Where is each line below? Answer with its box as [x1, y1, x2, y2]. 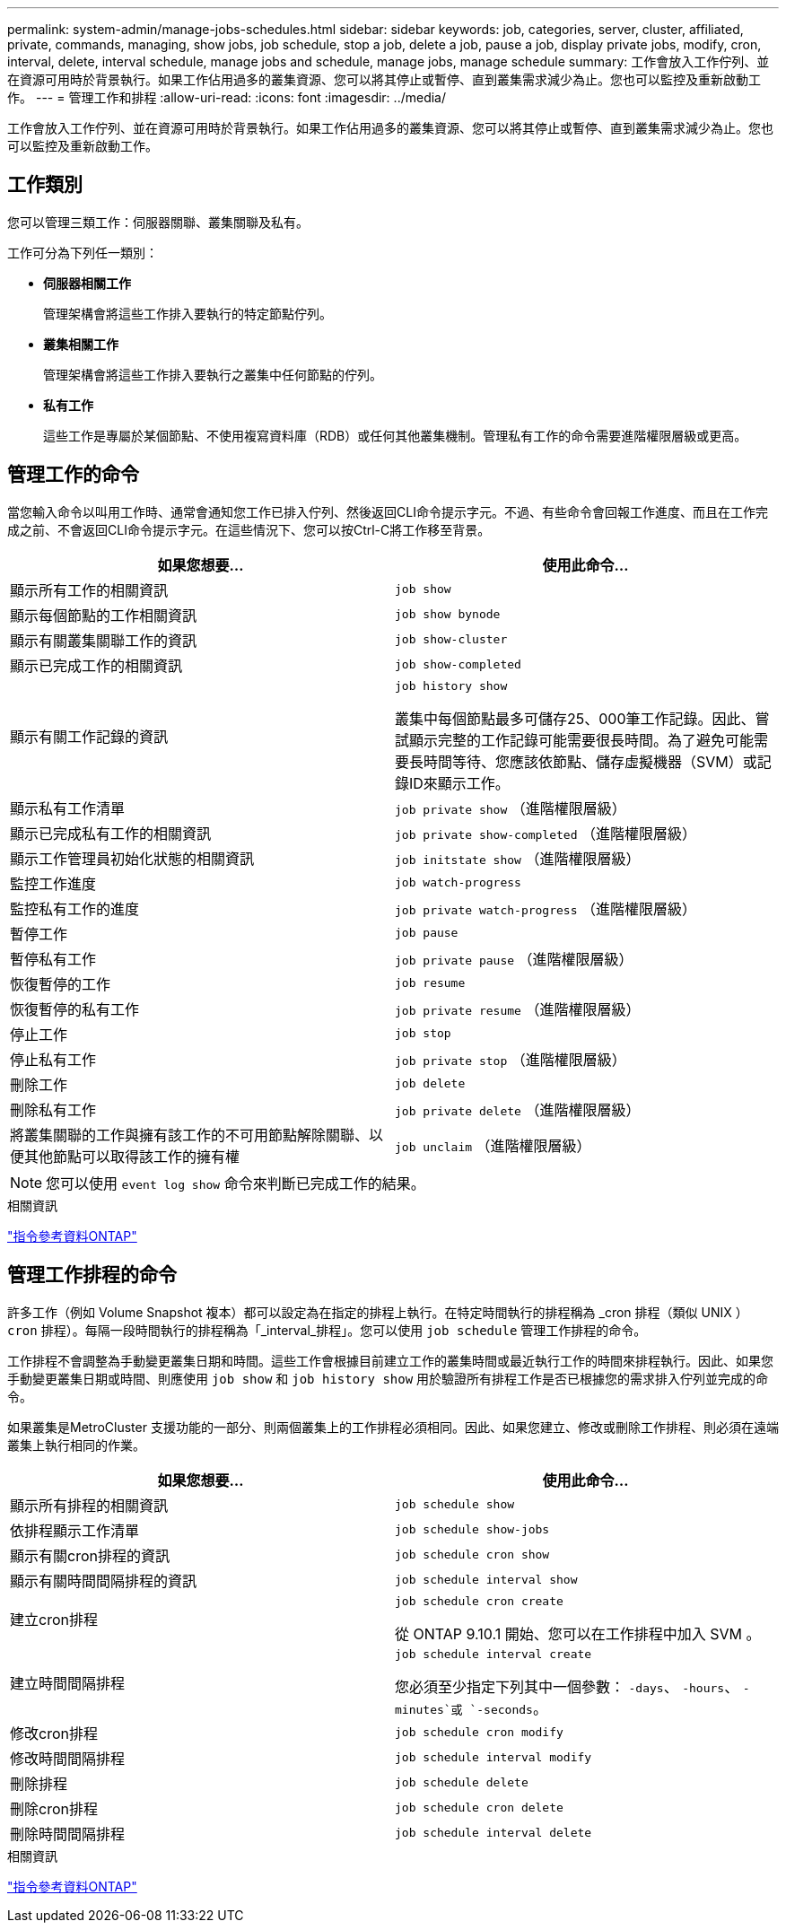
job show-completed [395, 658, 521, 672]
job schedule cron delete [395, 1801, 563, 1815]
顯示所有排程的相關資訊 [10, 1496, 169, 1515]
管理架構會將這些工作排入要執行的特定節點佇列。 [43, 305, 332, 321]
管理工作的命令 [7, 463, 139, 486]
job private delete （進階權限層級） [395, 1100, 641, 1119]
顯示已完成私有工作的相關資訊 [10, 824, 212, 843]
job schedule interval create [395, 1646, 592, 1661]
